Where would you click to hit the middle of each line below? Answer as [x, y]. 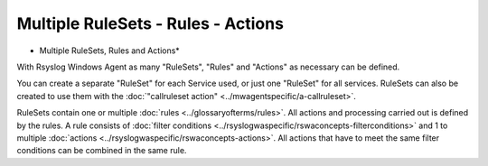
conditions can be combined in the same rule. [102, 151]
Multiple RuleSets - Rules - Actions [150, 23]
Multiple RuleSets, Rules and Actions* [109, 51]
